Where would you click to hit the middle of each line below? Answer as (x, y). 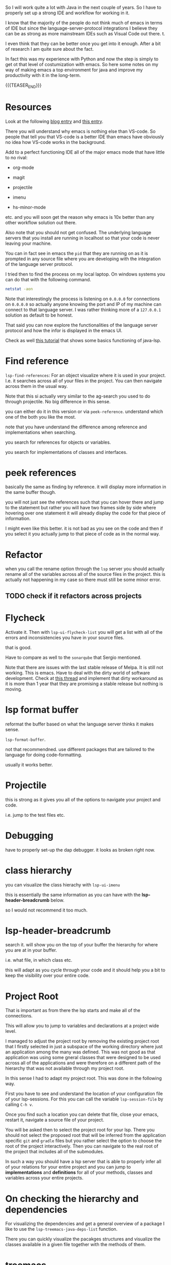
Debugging (29, 835)
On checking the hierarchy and (72, 1199)
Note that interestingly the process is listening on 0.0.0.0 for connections (82, 299)
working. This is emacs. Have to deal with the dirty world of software (78, 673)
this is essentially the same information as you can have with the (73, 895)
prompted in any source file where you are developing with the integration (83, 259)
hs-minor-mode (29, 207)
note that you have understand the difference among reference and (76, 427)
